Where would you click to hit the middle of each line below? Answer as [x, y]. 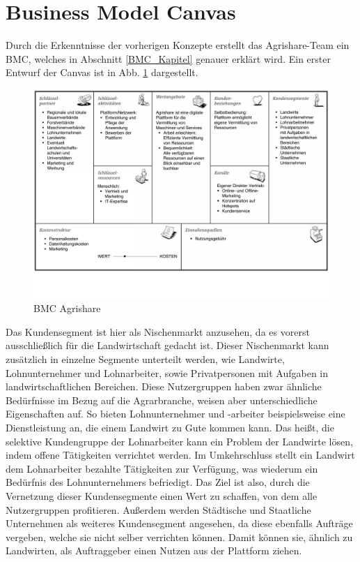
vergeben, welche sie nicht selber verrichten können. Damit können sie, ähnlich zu [179, 537]
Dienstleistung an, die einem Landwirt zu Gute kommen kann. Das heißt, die [170, 428]
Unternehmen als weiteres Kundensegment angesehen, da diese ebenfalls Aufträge [179, 523]
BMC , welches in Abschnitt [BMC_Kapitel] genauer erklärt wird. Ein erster [168, 58]
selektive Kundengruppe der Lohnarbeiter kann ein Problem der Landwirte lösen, [179, 441]
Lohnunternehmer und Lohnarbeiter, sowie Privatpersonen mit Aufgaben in [167, 372]
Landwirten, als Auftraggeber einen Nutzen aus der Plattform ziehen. [154, 550]
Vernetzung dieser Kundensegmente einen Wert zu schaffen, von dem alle [162, 496]
